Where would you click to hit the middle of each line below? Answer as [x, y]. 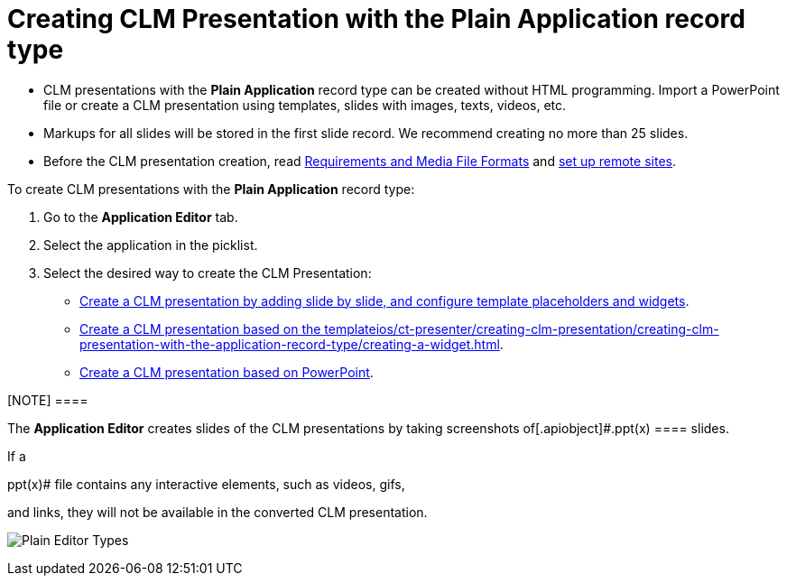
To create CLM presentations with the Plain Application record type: [211, 189]
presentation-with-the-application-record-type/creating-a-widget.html [290, 344]
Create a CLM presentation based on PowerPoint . [227, 372]
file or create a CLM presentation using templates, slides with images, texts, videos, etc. [305, 105]
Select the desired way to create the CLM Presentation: [208, 273]
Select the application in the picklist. [151, 245]
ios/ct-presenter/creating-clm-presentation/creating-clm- [547, 329]
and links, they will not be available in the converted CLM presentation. [218, 512]
